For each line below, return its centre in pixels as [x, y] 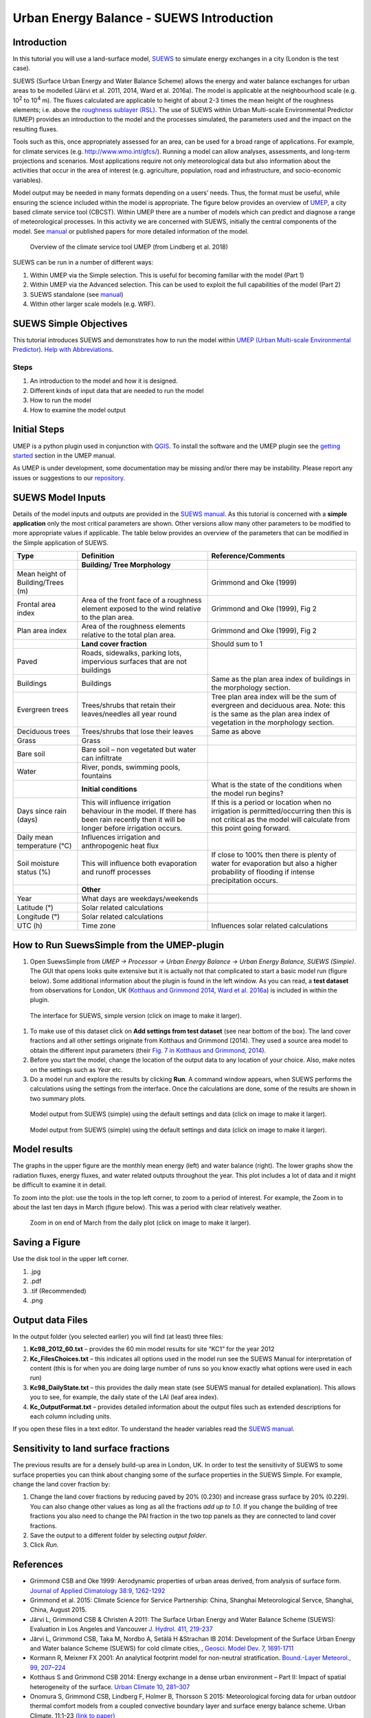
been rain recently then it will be [133, 820]
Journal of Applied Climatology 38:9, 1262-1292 [98, 1590]
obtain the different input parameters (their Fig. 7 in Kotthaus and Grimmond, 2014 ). [148, 1050]
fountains [97, 776]
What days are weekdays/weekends [140, 899]
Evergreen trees [43, 710]
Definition [98, 556]
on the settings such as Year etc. [76, 1069]
